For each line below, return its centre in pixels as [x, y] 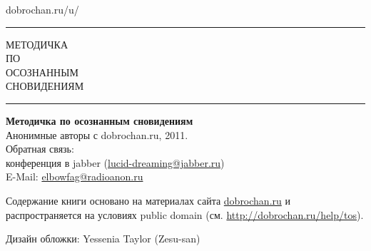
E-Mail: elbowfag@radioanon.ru [75, 176]
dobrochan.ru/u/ [42, 9]
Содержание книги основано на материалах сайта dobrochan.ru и [148, 200]
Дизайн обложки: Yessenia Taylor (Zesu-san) [103, 239]
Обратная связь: [40, 149]
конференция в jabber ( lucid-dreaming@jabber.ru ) [115, 162]
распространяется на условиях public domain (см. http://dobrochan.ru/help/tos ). [185, 214]
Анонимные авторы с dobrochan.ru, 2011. [97, 134]
